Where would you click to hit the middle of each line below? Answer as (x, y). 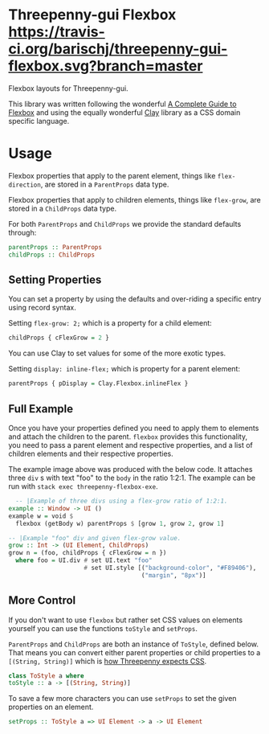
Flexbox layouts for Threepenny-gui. (68, 88)
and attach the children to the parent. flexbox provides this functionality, (128, 437)
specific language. (39, 121)
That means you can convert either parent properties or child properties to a (134, 652)
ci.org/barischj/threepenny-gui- (118, 49)
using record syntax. (42, 308)
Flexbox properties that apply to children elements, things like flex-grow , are (134, 199)
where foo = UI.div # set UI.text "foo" (84, 560)
